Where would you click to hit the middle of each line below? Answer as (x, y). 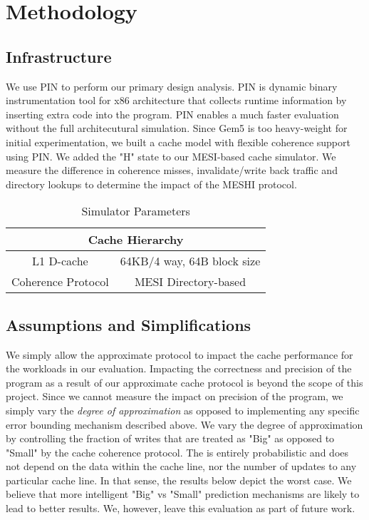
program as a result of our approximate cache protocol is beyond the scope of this (184, 382)
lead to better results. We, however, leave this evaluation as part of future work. (181, 508)
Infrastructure (59, 56)
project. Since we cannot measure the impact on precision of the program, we (175, 396)
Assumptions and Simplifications (129, 324)
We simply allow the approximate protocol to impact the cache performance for (180, 354)
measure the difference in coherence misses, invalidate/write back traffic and (172, 170)
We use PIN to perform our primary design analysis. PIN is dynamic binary (172, 86)
